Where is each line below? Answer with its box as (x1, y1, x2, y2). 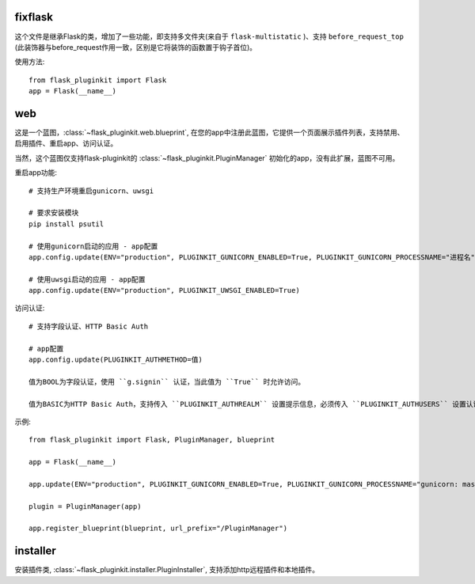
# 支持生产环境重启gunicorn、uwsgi (28, 186, 154, 195)
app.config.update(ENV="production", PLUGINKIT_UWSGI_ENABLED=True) (28, 286, 300, 295)
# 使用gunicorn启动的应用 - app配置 (28, 241, 158, 251)
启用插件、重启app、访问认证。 (14, 138, 118, 148)
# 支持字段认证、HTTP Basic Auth (28, 321, 149, 331)
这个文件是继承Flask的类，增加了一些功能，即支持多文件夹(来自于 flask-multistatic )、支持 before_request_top (14, 32, 404, 41)
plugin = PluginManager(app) (28, 502, 142, 510)
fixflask (14, 10, 53, 24)
